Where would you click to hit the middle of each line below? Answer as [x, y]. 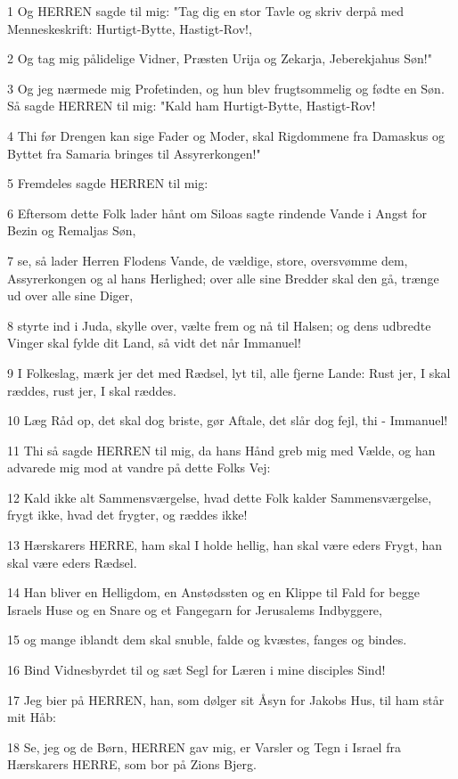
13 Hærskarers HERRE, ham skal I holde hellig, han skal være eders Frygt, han [225, 545]
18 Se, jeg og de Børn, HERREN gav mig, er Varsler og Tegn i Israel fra [204, 746]
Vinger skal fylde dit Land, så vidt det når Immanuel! [154, 343]
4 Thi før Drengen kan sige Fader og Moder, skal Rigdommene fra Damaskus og [226, 135]
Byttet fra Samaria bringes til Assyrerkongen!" [134, 153]
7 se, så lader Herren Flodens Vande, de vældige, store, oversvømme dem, [208, 260]
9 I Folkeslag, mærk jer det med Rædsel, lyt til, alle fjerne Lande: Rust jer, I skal [229, 372]
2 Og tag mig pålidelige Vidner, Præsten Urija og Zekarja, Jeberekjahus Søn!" [220, 58]
